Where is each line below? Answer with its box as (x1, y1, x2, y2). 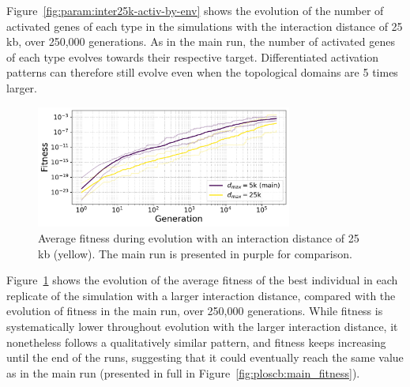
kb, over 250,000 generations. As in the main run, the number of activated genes (6, 33, 395, 50)
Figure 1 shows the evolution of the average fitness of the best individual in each (6, 272, 398, 288)
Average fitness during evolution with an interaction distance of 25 (38, 230, 359, 246)
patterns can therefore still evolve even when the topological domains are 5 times (6, 64, 398, 81)
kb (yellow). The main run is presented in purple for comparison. (38, 245, 352, 261)
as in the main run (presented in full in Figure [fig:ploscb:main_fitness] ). (6, 364, 360, 381)
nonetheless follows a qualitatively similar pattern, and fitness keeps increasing (6, 333, 386, 350)
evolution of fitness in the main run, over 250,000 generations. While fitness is (6, 302, 383, 319)
